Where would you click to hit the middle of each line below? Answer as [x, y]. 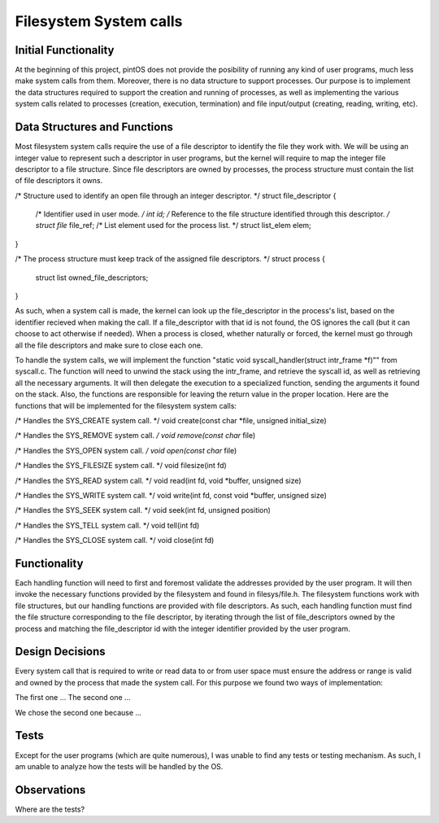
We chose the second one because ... [78, 712]
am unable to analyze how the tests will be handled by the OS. [119, 766]
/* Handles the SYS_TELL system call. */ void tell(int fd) [107, 525]
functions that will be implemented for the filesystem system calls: [126, 405]
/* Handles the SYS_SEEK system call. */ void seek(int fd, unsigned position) [143, 510]
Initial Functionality [65, 50]
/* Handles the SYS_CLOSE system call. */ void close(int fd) [115, 541]
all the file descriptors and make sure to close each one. [109, 345]
